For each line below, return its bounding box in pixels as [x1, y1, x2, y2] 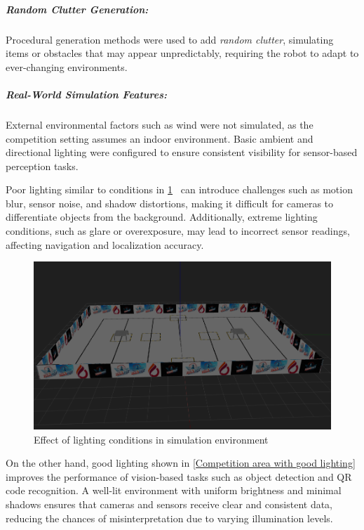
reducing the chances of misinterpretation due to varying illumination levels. [6, 510, 333, 525]
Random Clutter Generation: [6, 1, 149, 16]
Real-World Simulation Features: [6, 86, 167, 101]
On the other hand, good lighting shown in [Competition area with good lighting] [6, 455, 356, 470]
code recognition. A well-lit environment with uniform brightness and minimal [6, 483, 342, 498]
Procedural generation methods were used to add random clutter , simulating [6, 32, 334, 46]
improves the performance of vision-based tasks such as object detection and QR [6, 469, 352, 484]
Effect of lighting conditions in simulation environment [34, 432, 269, 446]
